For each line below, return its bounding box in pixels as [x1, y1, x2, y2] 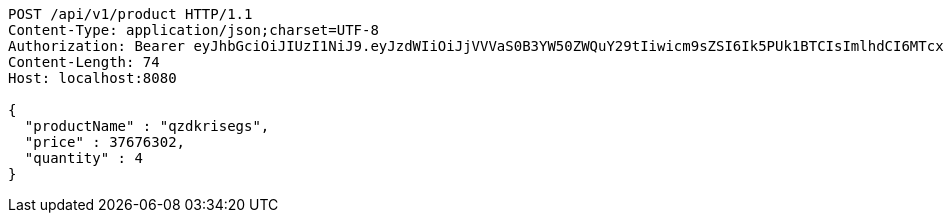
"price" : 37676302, [24, 134, 186, 150]
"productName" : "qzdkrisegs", [24, 118, 270, 134]
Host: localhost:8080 [8, 70, 177, 86]
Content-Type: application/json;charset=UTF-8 [8, 22, 379, 38]
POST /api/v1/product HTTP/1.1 [8, 6, 253, 22]
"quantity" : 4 [24, 150, 143, 166]
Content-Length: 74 [8, 54, 160, 70]
